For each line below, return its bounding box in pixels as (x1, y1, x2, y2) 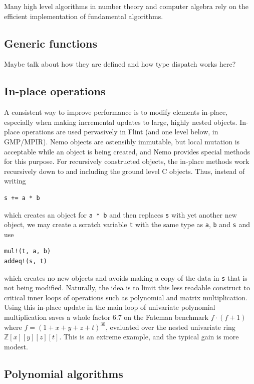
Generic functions (4, 35, 98, 51)
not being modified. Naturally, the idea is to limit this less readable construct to (4, 282, 250, 293)
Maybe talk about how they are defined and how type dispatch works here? (4, 59, 236, 69)
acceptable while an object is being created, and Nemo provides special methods (4, 146, 250, 156)
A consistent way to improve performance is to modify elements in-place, (4, 107, 228, 117)
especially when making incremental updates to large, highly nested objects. (4, 116, 237, 127)
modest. (4, 341, 28, 351)
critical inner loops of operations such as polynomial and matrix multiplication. (4, 292, 247, 302)
